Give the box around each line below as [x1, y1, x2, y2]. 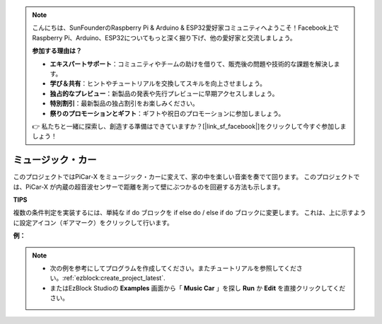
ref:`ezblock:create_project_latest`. [64, 274, 166, 282]
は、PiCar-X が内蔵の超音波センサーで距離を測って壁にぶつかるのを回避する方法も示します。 [13, 183, 284, 191]
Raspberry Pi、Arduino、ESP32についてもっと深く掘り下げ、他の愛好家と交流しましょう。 [32, 33, 296, 42]
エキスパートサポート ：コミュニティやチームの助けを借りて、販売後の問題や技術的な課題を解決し [50, 59, 334, 68]
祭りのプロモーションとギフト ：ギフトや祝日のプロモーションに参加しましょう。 [50, 109, 285, 117]
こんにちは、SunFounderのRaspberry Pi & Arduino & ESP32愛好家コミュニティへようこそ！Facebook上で [32, 23, 340, 32]
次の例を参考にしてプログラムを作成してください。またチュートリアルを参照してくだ [50, 264, 297, 272]
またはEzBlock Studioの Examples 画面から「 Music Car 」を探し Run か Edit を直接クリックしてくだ [50, 284, 346, 292]
